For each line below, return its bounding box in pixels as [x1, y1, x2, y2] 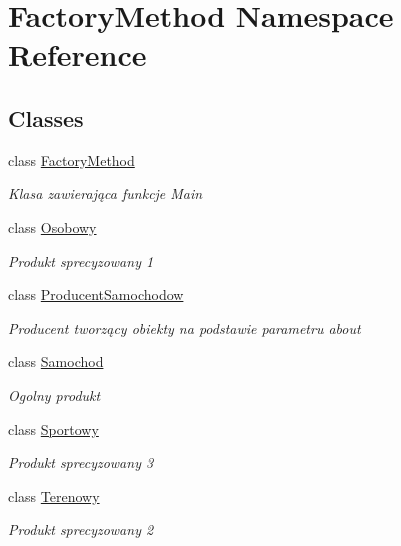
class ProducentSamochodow [8, 284, 184, 305]
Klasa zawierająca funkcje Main [8, 183, 203, 204]
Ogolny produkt [8, 384, 101, 405]
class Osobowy [8, 216, 97, 237]
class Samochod [8, 351, 104, 372]
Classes [8, 102, 84, 133]
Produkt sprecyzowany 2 [8, 519, 154, 540]
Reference [8, 34, 147, 75]
